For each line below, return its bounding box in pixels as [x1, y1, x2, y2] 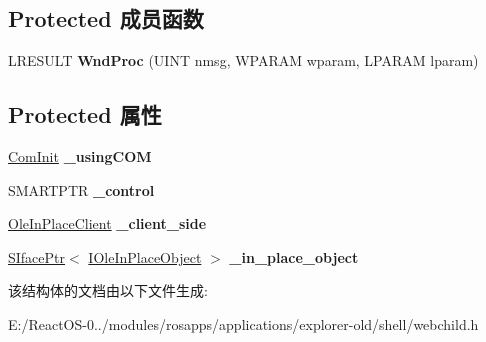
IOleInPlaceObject [88, 246, 202, 267]
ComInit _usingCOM [8, 146, 152, 166]
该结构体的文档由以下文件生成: [8, 280, 208, 301]
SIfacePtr [8, 246, 66, 267]
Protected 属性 [8, 99, 162, 130]
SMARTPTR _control [8, 179, 155, 200]
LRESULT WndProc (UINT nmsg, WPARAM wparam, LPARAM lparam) [8, 50, 479, 71]
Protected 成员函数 [8, 3, 204, 34]
